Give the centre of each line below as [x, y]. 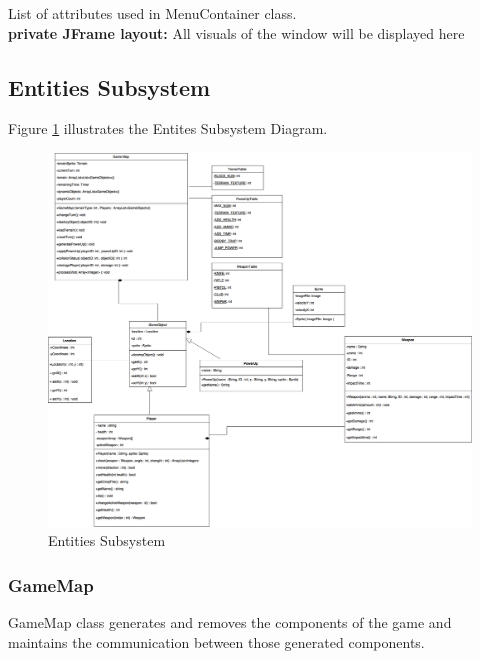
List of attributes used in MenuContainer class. [152, 13]
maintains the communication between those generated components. [216, 641]
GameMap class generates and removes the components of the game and [230, 622]
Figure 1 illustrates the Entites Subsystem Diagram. [168, 128]
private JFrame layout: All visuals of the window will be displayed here [236, 32]
